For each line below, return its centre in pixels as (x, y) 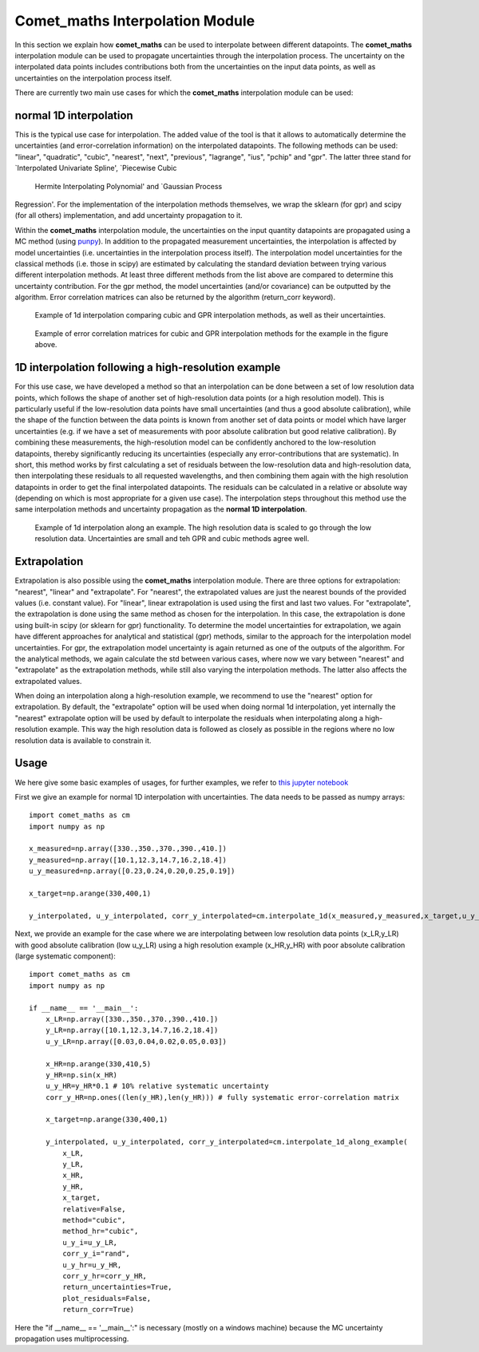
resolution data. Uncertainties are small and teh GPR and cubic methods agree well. (172, 539)
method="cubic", (94, 1220)
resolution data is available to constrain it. (83, 740)
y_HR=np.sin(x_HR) (81, 1075)
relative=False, (94, 1209)
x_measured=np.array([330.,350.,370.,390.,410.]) (128, 849)
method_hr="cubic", (101, 1231)
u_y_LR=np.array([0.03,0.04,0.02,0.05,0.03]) (136, 1041)
